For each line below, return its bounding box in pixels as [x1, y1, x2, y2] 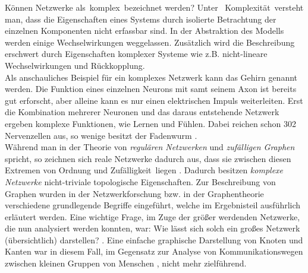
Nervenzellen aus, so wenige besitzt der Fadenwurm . [5, 129, 197, 141]
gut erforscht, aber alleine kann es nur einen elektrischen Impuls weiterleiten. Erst [5, 94, 303, 106]
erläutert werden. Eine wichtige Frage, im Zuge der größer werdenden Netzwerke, [5, 210, 300, 223]
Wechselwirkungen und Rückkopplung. [5, 59, 145, 71]
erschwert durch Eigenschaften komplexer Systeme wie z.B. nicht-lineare [5, 47, 268, 60]
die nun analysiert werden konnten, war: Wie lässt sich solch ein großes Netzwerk [5, 222, 300, 234]
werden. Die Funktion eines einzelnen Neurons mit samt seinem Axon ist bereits [5, 82, 297, 95]
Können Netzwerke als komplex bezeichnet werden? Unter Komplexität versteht [5, 1, 304, 13]
